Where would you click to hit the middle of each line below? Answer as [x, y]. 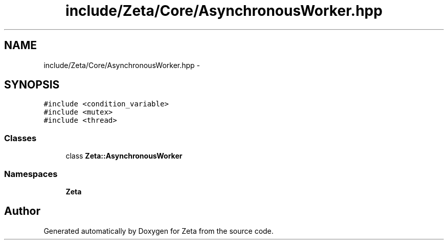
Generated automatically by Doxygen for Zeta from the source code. [159, 231]
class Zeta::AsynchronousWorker [124, 156]
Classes [20, 138]
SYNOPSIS [32, 85]
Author [22, 211]
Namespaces [31, 174]
